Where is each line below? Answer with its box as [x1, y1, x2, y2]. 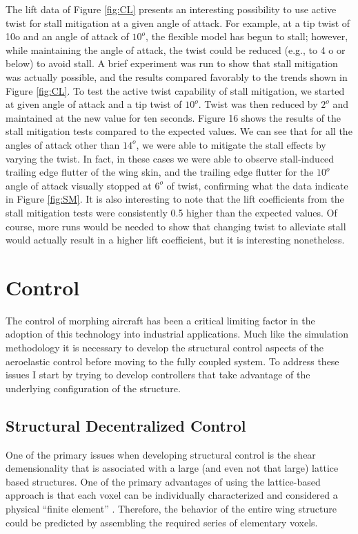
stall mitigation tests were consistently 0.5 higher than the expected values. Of [6, 205, 337, 219]
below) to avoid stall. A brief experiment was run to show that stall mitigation [6, 56, 338, 71]
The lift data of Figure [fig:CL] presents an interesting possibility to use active [6, 2, 337, 16]
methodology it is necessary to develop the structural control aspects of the [6, 340, 324, 354]
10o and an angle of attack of [6, 29, 129, 44]
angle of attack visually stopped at [6, 178, 152, 192]
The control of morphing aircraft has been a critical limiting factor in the [6, 313, 315, 327]
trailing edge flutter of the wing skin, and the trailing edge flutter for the [6, 165, 314, 179]
